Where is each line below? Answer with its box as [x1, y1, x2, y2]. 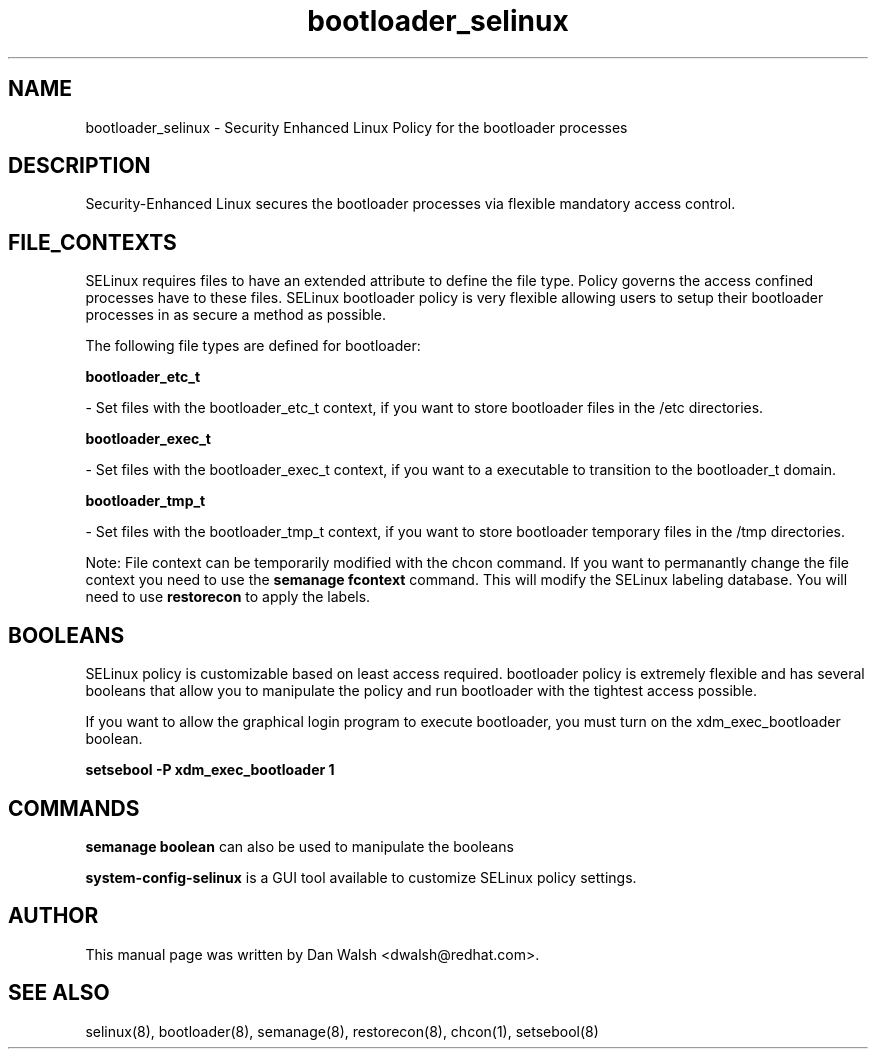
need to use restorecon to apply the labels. [85, 588, 371, 606]
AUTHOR [8, 903, 99, 929]
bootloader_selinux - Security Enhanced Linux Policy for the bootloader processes [85, 118, 628, 136]
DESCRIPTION [8, 153, 151, 179]
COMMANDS [8, 795, 140, 821]
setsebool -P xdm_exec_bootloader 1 [85, 761, 335, 779]
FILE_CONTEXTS [8, 229, 177, 255]
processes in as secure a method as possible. [85, 306, 387, 324]
